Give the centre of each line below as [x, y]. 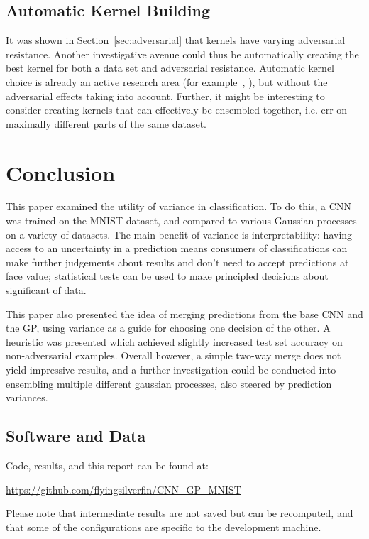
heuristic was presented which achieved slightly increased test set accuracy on [174, 341]
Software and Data [76, 436]
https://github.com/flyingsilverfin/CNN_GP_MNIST [123, 489]
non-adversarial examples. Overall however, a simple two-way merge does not [174, 355]
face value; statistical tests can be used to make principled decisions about [167, 276]
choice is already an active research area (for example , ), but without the [167, 81]
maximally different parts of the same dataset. [106, 123]
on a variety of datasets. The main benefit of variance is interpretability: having [179, 234]
